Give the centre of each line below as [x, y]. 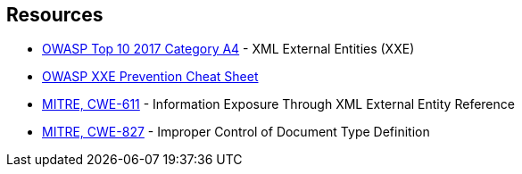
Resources [55, 15]
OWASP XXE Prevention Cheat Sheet [150, 77]
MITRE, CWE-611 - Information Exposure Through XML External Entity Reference [278, 104]
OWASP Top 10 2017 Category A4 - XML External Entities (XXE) [228, 49]
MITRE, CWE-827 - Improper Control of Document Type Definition [236, 132]
